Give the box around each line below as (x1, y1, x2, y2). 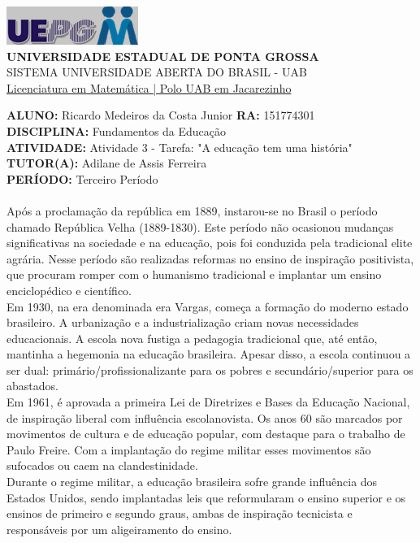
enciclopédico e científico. (6, 281, 132, 298)
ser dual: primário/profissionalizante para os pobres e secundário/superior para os (6, 361, 414, 378)
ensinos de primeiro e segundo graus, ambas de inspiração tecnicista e (6, 505, 353, 522)
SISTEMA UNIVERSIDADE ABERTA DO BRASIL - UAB (6, 63, 307, 80)
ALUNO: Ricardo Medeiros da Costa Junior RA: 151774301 (6, 106, 315, 124)
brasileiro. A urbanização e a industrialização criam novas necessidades (6, 314, 359, 331)
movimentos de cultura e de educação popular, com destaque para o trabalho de (6, 425, 405, 442)
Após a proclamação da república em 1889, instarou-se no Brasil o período (6, 202, 378, 219)
